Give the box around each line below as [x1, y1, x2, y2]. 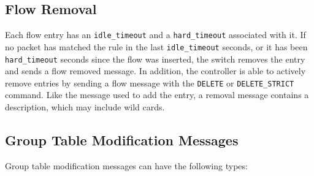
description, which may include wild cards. [5, 101, 165, 113]
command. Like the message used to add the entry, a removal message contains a [5, 88, 309, 101]
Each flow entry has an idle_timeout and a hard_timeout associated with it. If [5, 28, 306, 41]
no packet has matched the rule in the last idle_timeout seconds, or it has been [5, 40, 308, 53]
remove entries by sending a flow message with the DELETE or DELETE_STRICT [5, 76, 294, 89]
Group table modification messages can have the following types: [5, 159, 248, 172]
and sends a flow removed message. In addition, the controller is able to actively [5, 64, 306, 77]
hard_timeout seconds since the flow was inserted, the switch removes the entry [5, 52, 305, 65]
